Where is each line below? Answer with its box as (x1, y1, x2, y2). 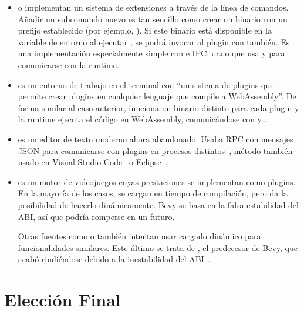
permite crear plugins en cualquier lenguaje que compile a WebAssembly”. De (18, 90, 296, 102)
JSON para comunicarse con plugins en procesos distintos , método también (18, 144, 293, 156)
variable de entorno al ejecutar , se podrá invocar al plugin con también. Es (18, 35, 290, 48)
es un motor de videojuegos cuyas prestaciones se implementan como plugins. (18, 175, 296, 188)
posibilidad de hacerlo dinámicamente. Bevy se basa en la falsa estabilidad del (18, 198, 299, 210)
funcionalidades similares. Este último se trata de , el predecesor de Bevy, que (18, 241, 298, 253)
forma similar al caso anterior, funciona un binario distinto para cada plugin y (18, 101, 299, 113)
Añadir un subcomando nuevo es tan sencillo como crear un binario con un (18, 12, 288, 25)
